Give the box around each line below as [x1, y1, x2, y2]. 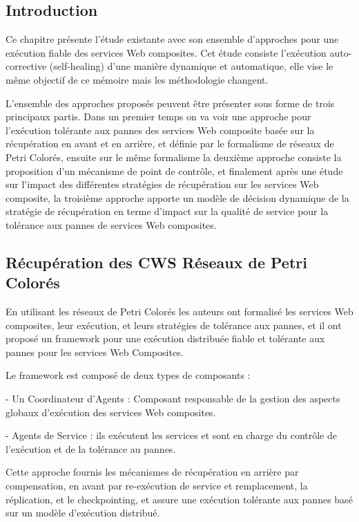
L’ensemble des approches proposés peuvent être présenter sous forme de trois [6, 95, 335, 110]
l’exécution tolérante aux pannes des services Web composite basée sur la [6, 122, 315, 137]
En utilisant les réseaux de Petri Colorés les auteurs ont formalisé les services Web [6, 304, 353, 319]
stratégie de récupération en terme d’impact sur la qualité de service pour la [6, 204, 329, 218]
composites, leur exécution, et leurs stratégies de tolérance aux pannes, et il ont [6, 317, 342, 332]
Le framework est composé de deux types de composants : [6, 368, 251, 382]
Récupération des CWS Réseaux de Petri [6, 251, 307, 272]
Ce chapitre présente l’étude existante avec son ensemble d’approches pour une [6, 32, 339, 46]
